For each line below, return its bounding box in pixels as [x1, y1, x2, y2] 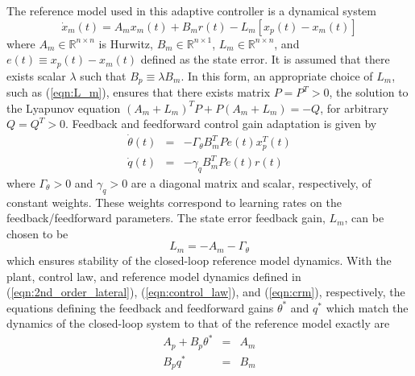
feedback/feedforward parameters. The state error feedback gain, [6, 209, 326, 226]
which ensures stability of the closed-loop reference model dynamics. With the [6, 251, 392, 268]
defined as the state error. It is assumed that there [140, 51, 390, 68]
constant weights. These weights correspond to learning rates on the [6, 193, 342, 210]
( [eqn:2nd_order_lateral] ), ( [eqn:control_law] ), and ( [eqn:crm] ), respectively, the [6, 283, 405, 300]
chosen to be [6, 225, 68, 242]
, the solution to [329, 84, 409, 101]
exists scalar [6, 67, 66, 84]
